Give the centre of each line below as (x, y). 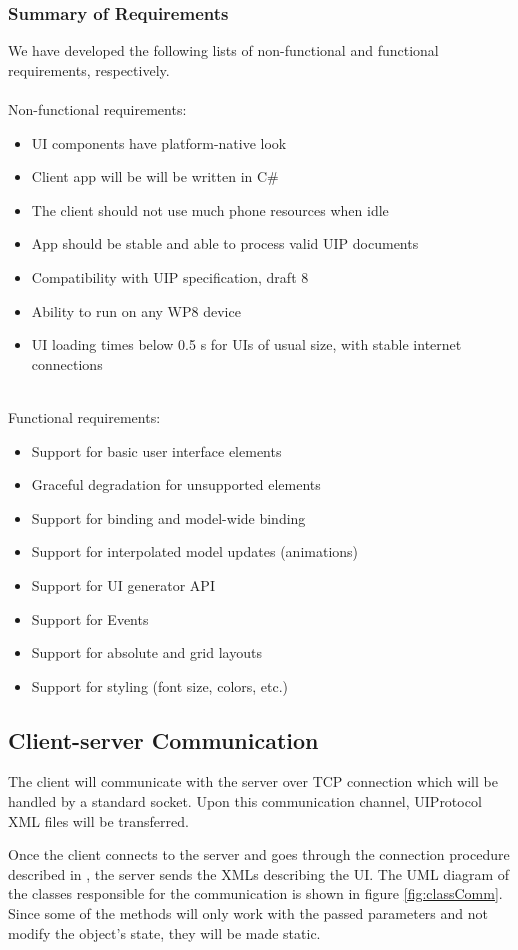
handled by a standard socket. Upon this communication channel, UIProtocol (245, 801)
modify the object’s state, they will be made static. (164, 932)
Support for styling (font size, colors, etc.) (160, 685)
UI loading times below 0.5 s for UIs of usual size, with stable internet (246, 344)
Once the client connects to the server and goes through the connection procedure (259, 854)
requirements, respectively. (89, 69)
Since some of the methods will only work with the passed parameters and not (248, 913)
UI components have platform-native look (159, 142)
